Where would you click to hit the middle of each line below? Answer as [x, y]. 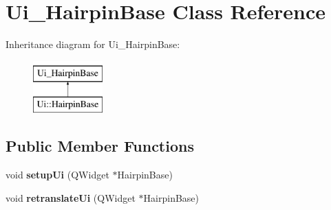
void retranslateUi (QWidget [71, 197]
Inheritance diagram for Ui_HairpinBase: [93, 44]
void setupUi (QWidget [57, 175]
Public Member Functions [100, 146]
